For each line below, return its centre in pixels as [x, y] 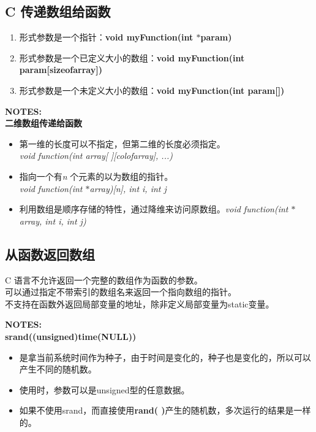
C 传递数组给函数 [58, 11]
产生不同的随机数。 [58, 369]
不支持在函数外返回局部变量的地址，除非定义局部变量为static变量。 [140, 303]
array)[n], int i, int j [128, 188]
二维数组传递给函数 [43, 123]
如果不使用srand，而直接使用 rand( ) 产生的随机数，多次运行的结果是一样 [165, 410]
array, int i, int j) [53, 221]
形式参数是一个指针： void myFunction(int [106, 37]
